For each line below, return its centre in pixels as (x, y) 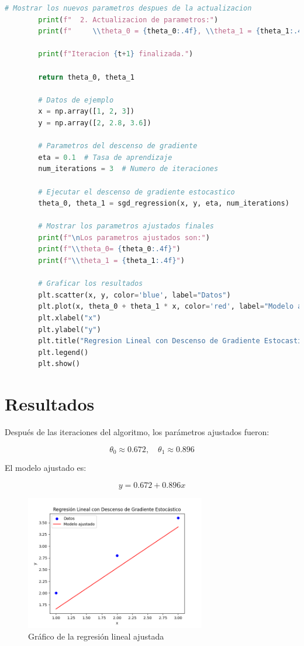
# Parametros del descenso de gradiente (118, 146)
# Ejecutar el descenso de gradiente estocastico (137, 192)
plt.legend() (63, 352)
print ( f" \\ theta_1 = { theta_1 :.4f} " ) (111, 261)
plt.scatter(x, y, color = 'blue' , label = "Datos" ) (134, 295)
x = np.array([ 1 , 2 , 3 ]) (87, 112)
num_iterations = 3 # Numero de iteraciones (128, 169)
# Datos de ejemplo (76, 100)
